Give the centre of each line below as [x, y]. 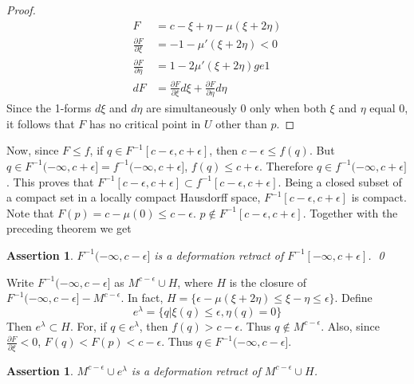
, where [195, 282]
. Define [353, 298]
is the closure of [268, 282]
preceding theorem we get [69, 228]
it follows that [41, 123]
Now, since [33, 150]
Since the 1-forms [49, 108]
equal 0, [389, 108]
